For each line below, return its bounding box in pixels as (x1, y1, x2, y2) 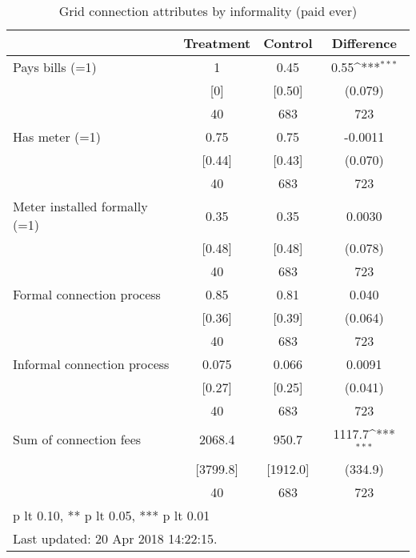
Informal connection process (13, 355, 170, 373)
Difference (331, 34, 397, 52)
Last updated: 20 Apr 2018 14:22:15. (13, 528, 218, 548)
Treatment (183, 34, 251, 52)
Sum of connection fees (13, 430, 142, 449)
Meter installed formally (13, 197, 148, 215)
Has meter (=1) (13, 127, 101, 146)
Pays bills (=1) (13, 58, 97, 76)
